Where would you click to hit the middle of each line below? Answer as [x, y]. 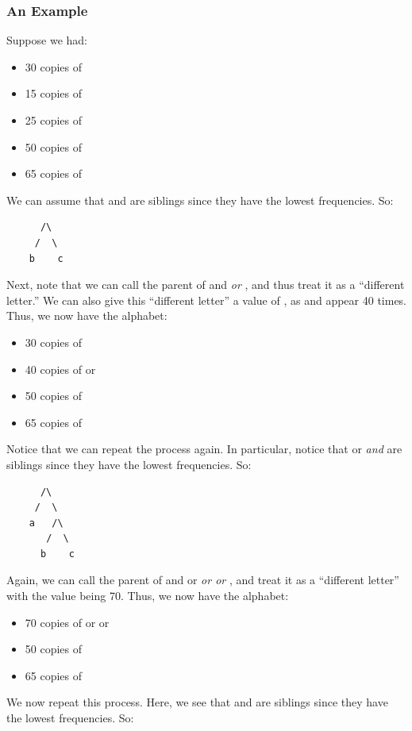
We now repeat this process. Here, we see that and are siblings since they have [197, 702]
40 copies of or [60, 369]
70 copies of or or [67, 622]
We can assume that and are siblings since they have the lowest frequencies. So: [200, 200]
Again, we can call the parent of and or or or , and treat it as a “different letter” [203, 580]
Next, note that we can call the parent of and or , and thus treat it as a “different [206, 285]
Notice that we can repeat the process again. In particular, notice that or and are [204, 449]
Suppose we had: [47, 40]
